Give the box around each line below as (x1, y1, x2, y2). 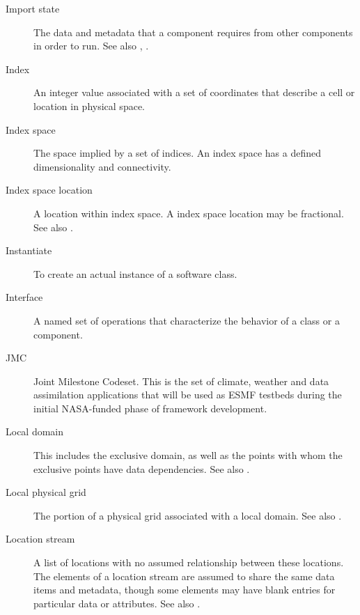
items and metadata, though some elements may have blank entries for (33, 582, 336, 597)
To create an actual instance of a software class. (33, 266, 237, 281)
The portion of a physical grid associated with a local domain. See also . (33, 508, 342, 522)
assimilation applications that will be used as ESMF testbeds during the (33, 387, 342, 402)
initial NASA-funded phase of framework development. (33, 400, 267, 415)
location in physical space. (33, 98, 145, 113)
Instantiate (6, 243, 52, 258)
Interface (6, 290, 43, 304)
